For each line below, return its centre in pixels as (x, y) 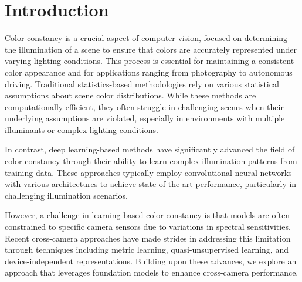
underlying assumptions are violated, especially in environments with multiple (145, 118)
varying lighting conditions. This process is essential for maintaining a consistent (150, 61)
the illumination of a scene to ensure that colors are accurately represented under (151, 49)
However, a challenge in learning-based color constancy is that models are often (147, 215)
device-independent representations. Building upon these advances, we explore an (151, 261)
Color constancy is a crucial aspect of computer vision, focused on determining (146, 38)
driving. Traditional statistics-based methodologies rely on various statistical (142, 84)
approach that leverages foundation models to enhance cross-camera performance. (152, 272)
